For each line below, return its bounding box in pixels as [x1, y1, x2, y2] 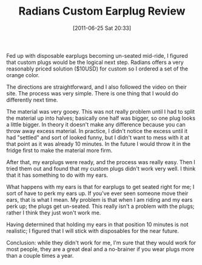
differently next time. [6, 96, 58, 103]
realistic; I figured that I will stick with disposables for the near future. [6, 227, 180, 235]
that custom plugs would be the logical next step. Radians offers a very [6, 58, 184, 66]
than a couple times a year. [6, 252, 74, 259]
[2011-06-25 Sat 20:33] [72, 24, 132, 32]
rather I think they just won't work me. [6, 208, 101, 216]
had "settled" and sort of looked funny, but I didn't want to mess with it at [6, 134, 190, 141]
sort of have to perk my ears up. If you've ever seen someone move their [6, 190, 189, 197]
